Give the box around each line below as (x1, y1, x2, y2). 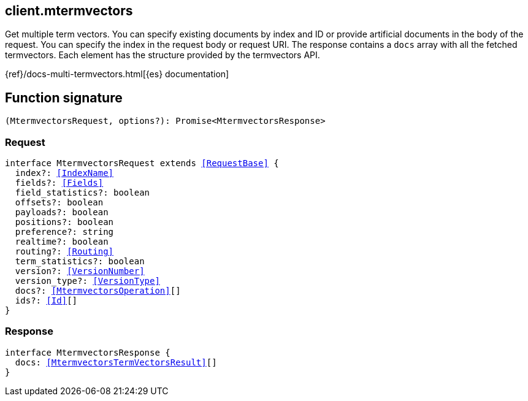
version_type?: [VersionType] (15, 276, 160, 286)
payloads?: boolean (15, 207, 109, 218)
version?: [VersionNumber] (15, 266, 145, 277)
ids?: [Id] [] (15, 296, 78, 306)
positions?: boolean (15, 217, 114, 227)
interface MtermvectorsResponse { (5, 347, 170, 357)
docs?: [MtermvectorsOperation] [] (15, 286, 181, 296)
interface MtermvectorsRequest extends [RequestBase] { (5, 158, 279, 169)
